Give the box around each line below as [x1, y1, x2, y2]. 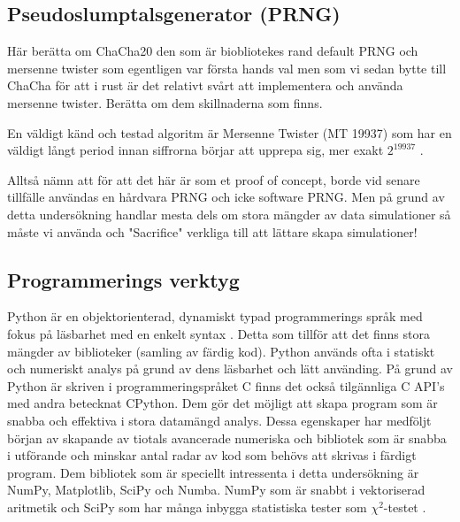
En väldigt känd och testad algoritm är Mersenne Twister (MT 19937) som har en [7, 123, 452, 142]
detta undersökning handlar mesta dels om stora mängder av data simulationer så [7, 204, 451, 223]
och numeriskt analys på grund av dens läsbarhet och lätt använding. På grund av [7, 359, 453, 378]
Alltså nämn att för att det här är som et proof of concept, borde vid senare [7, 170, 420, 188]
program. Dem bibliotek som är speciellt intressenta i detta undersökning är [7, 463, 419, 481]
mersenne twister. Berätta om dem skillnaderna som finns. [7, 93, 323, 111]
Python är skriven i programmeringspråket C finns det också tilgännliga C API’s [7, 376, 445, 395]
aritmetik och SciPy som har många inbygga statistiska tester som [7, 497, 367, 516]
